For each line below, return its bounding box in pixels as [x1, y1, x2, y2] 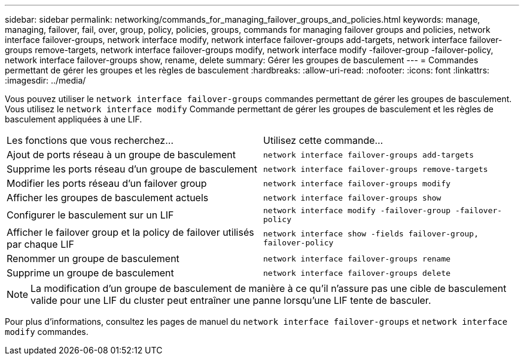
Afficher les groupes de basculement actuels [7, 192, 209, 204]
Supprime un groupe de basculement [7, 267, 174, 279]
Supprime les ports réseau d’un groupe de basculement [7, 163, 257, 175]
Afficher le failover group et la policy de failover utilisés [7, 226, 254, 238]
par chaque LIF [7, 238, 74, 250]
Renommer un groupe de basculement [7, 253, 179, 264]
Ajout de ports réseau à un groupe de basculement [7, 149, 236, 161]
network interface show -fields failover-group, [263, 229, 479, 238]
